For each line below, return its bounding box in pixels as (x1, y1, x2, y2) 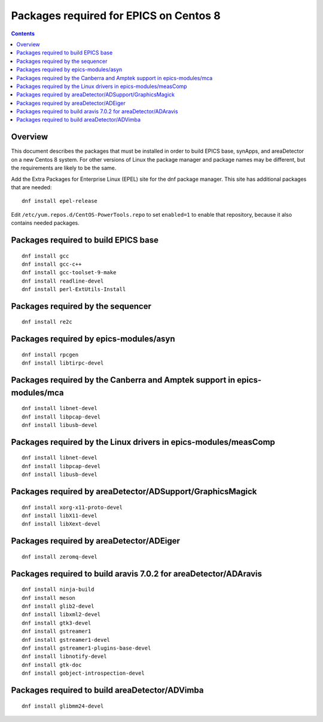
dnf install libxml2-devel (22, 611, 101, 618)
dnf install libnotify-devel (22, 653, 107, 660)
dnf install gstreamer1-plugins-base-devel (22, 644, 151, 651)
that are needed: (11, 183, 52, 191)
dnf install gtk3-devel (22, 620, 92, 626)
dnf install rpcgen (22, 351, 79, 358)
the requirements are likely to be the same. (11, 165, 117, 172)
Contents (11, 30, 35, 37)
